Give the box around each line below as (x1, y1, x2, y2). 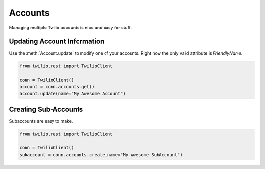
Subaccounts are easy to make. (9, 118, 73, 124)
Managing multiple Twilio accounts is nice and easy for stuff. (9, 25, 132, 30)
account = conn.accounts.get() (19, 84, 95, 89)
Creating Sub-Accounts (9, 105, 83, 113)
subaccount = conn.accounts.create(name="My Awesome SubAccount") (19, 152, 183, 157)
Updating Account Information (9, 37, 105, 46)
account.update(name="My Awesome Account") (19, 91, 126, 96)
